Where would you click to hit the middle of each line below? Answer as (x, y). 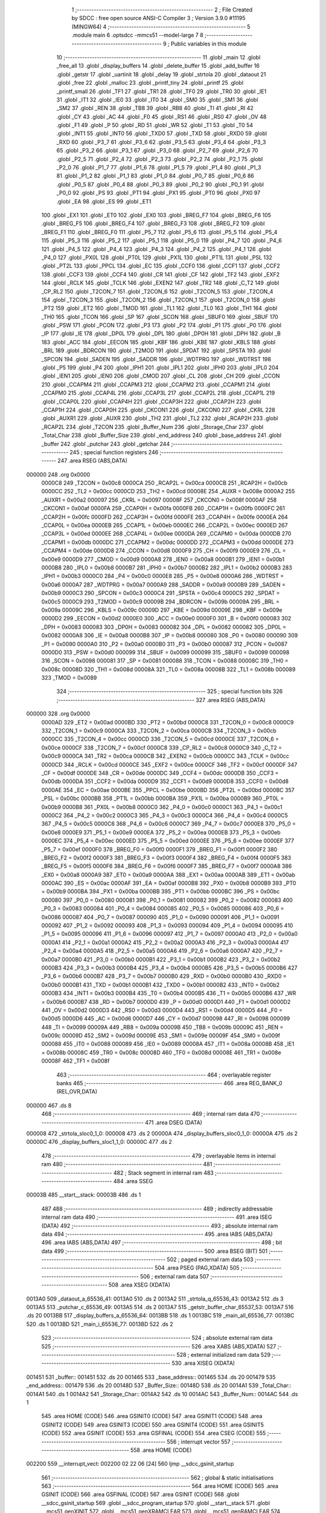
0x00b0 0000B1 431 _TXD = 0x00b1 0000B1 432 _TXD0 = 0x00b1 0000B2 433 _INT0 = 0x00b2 (161, 985)
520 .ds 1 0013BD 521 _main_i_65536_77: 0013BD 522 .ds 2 (100, 1324)
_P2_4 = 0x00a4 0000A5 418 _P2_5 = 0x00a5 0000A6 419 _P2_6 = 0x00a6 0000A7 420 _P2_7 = (162, 951)
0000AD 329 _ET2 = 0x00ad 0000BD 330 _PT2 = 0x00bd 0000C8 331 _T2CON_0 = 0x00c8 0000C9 (168, 722)
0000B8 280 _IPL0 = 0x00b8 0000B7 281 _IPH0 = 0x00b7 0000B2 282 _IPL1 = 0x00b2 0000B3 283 (167, 568)
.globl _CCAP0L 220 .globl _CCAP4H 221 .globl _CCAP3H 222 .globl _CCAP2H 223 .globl (151, 401)
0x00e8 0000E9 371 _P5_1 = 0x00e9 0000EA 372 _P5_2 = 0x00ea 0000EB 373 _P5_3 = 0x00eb (161, 832)
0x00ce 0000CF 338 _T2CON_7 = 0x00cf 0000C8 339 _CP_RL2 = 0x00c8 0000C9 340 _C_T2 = (161, 747)
